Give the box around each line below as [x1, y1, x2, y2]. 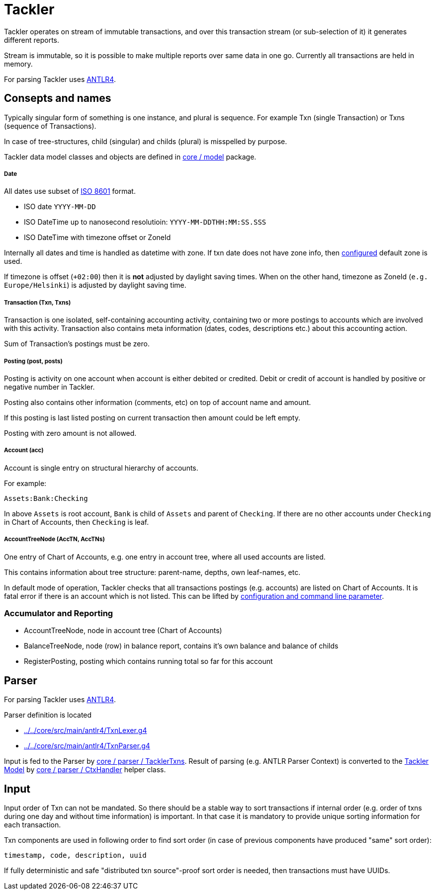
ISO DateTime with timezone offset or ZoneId [24, 233, 171, 242]
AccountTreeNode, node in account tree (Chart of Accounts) [24, 626, 222, 635]
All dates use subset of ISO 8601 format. [4, 187, 136, 196]
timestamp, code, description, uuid [4, 851, 147, 859]
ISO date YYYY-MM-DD [24, 202, 96, 211]
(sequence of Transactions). [4, 121, 96, 130]
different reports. [4, 35, 60, 44]
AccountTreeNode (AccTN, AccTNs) [4, 536, 105, 543]
